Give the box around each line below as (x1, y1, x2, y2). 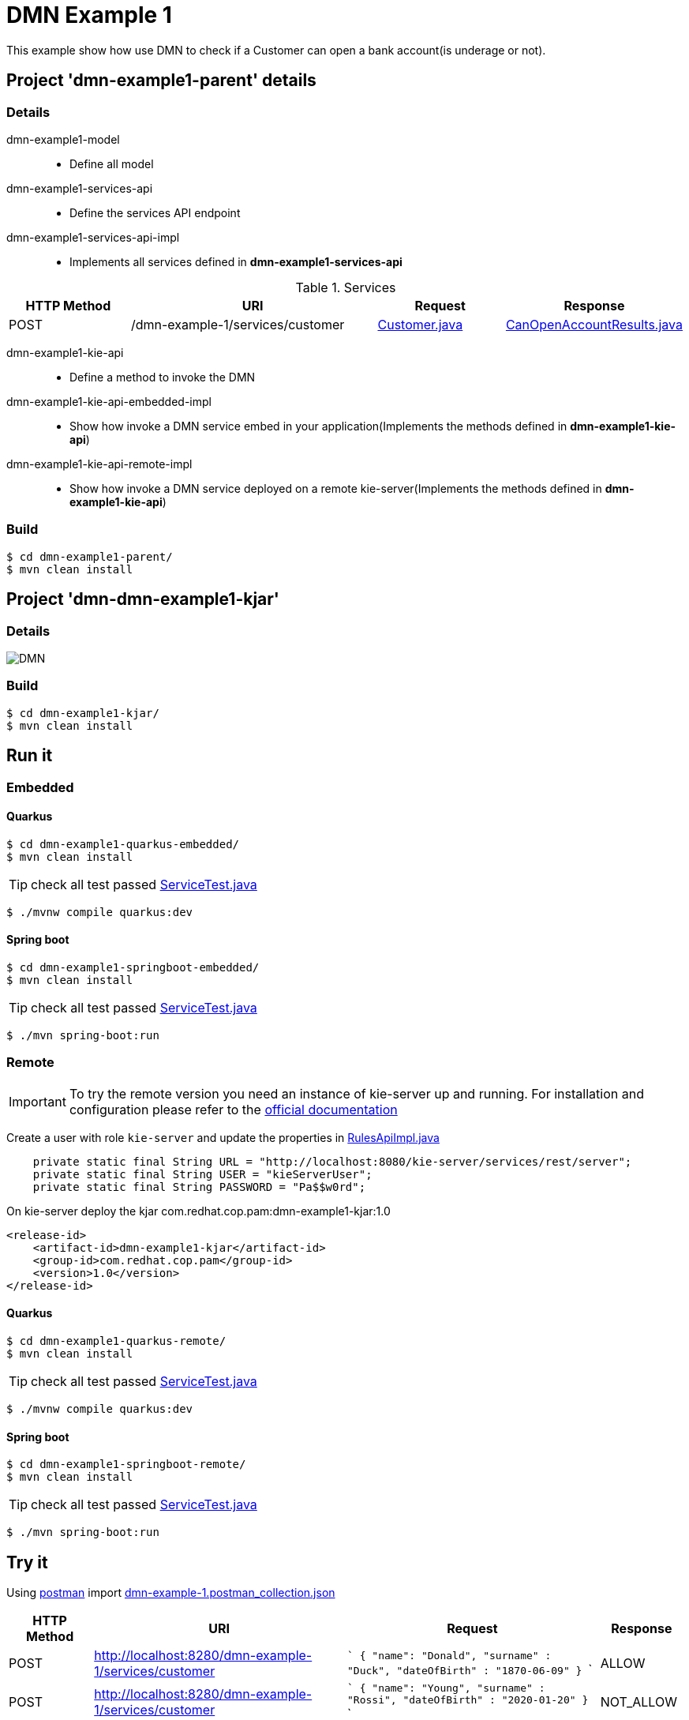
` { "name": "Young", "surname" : (347, 1682, 545, 1694)
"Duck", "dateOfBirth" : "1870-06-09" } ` (347, 1661, 593, 1677)
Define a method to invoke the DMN (69, 370, 256, 384)
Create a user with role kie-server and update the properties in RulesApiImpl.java (6, 1130, 440, 1144)
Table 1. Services (295, 279, 396, 295)
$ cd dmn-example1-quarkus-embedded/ (6, 837, 240, 851)
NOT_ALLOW (600, 1694, 677, 1710)
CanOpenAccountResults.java (505, 316, 683, 332)
